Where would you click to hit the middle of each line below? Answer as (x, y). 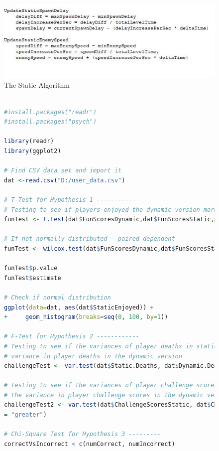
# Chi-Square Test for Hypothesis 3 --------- (82, 434)
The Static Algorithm (37, 85)
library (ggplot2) (33, 151)
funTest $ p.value (31, 268)
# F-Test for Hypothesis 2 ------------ (72, 337)
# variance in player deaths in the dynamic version (93, 356)
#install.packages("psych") (51, 122)
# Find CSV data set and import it (63, 171)
